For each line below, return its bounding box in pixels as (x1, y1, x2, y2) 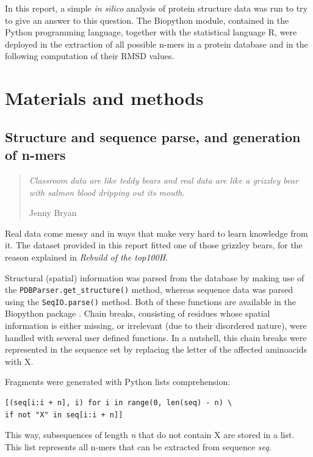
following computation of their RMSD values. (5, 49, 174, 62)
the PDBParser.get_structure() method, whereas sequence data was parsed (5, 283, 293, 296)
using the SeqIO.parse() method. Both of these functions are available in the (5, 295, 296, 308)
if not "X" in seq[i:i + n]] (5, 410, 123, 419)
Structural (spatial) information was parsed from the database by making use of (5, 271, 304, 284)
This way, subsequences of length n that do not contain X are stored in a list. (5, 428, 295, 441)
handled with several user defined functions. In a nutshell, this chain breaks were (5, 331, 307, 344)
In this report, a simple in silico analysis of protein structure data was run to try (5, 2, 308, 14)
